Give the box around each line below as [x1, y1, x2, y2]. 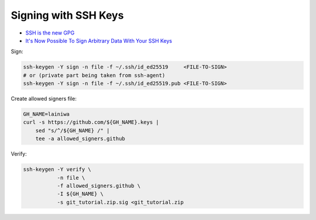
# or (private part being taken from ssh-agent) [23, 72, 166, 78]
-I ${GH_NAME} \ [57, 191, 104, 197]
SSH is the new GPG [25, 29, 75, 36]
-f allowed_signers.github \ [57, 182, 140, 189]
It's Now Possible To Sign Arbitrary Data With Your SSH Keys [25, 37, 173, 44]
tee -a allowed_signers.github [35, 135, 125, 142]
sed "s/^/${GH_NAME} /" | [35, 127, 110, 134]
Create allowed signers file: [11, 95, 77, 102]
